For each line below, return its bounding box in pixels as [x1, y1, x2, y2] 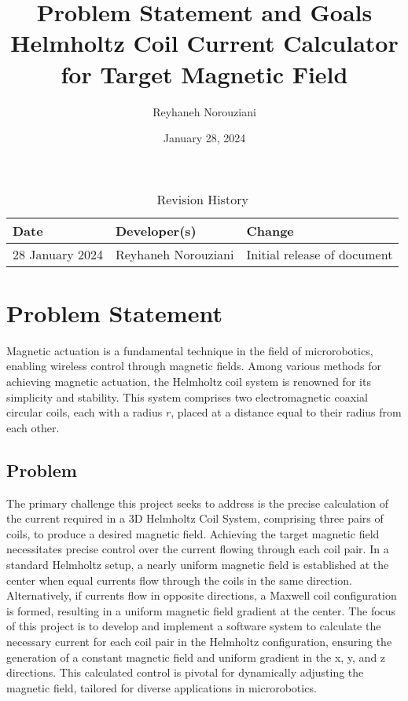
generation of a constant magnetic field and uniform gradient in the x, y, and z [6, 648, 386, 665]
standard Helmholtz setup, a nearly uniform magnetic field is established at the [6, 556, 389, 572]
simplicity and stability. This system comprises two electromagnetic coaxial [6, 388, 368, 405]
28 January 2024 [13, 244, 103, 263]
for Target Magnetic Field [61, 57, 348, 90]
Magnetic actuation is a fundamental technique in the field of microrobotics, [6, 342, 373, 358]
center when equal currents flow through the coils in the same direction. [6, 571, 352, 588]
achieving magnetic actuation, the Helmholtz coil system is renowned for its [6, 373, 371, 389]
